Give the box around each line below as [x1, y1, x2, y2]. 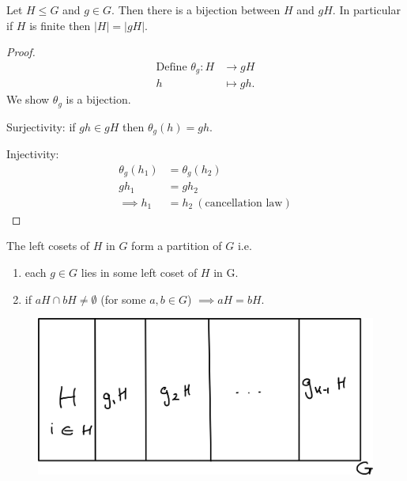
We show [6, 91, 50, 108]
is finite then [29, 17, 91, 33]
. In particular [332, 2, 401, 17]
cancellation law [205, 197, 283, 209]
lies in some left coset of [81, 263, 198, 280]
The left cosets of [6, 237, 90, 254]
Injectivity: [6, 146, 59, 162]
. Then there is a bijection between [111, 2, 281, 17]
